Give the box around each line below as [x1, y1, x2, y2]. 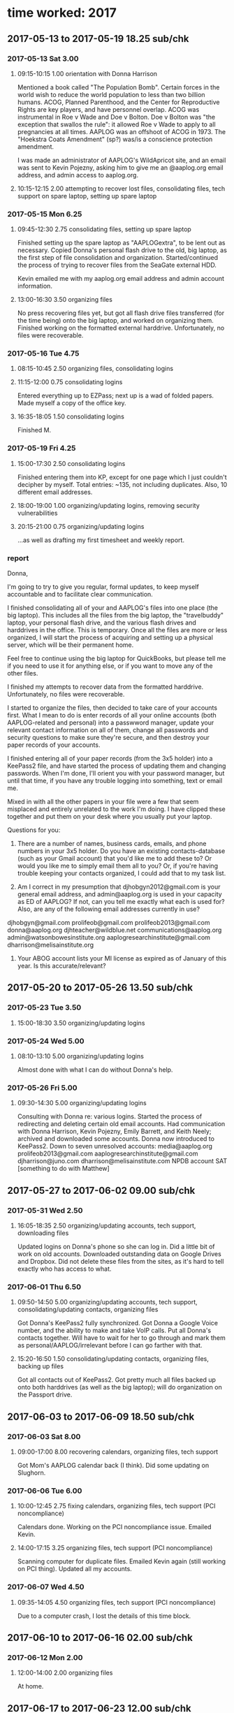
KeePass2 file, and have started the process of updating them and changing [7, 761, 226, 770]
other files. [7, 669, 38, 678]
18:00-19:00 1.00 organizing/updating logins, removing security [17, 501, 200, 509]
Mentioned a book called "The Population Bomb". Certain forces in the [17, 82, 220, 92]
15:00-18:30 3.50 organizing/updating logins [17, 1019, 145, 1027]
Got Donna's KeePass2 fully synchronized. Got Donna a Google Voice [17, 1319, 219, 1327]
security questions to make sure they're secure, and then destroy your [7, 734, 210, 742]
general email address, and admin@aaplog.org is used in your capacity [17, 890, 222, 898]
